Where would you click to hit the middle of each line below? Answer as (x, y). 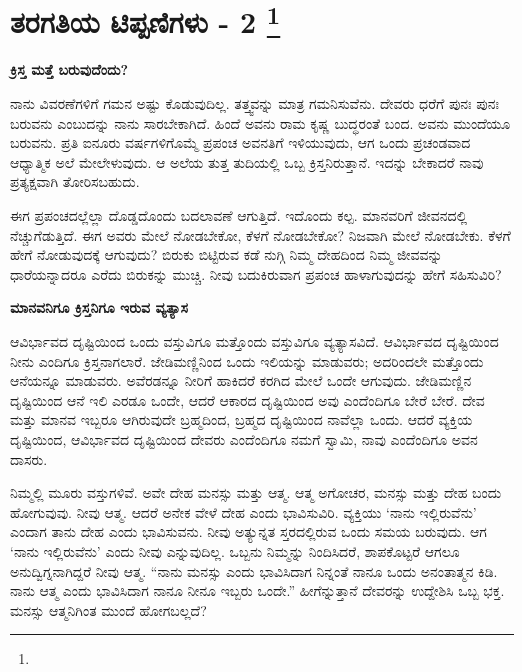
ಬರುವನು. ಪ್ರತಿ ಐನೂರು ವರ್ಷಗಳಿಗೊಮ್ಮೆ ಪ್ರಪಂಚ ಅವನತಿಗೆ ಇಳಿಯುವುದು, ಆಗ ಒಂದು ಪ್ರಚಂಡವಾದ (240, 142)
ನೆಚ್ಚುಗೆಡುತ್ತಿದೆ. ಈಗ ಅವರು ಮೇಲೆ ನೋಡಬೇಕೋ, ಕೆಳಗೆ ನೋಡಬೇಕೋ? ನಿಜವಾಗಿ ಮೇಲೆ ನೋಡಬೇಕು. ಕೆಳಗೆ (260, 234)
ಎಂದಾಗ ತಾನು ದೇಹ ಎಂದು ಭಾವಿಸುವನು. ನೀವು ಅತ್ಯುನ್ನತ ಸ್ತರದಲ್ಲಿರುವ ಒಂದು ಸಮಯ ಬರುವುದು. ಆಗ (248, 531)
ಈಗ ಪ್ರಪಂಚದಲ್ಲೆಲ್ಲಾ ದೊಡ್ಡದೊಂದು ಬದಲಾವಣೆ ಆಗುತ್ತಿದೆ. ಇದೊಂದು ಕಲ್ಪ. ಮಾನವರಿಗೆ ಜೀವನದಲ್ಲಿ (239, 215)
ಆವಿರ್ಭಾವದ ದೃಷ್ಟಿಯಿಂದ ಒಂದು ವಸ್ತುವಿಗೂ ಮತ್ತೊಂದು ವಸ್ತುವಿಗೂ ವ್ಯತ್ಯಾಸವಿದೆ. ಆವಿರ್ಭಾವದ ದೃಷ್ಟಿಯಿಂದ (254, 340)
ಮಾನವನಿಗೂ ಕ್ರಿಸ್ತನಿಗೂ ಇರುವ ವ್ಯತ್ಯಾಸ (99, 307)
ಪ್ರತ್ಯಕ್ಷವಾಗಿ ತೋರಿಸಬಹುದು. (75, 181)
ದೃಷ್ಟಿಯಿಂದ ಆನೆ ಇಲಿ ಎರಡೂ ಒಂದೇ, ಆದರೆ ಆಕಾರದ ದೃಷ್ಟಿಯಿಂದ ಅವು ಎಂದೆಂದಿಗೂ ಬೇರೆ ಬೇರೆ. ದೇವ (247, 399)
